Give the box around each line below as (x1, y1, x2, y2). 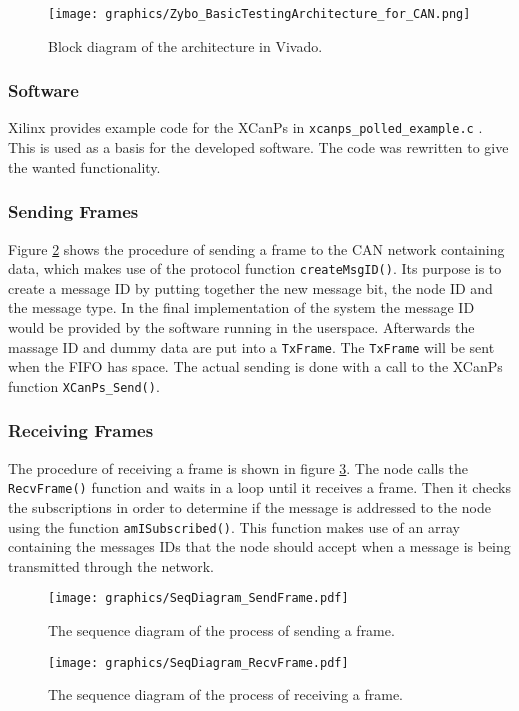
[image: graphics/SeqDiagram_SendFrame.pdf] (48, 591, 349, 606)
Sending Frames (8, 199, 139, 224)
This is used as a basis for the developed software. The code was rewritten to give (8, 137, 509, 158)
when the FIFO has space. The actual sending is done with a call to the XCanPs (8, 356, 503, 377)
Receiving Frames (8, 418, 154, 443)
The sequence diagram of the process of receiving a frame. (48, 684, 404, 705)
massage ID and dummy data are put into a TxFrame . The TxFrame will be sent (8, 336, 495, 357)
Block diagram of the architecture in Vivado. (48, 35, 323, 56)
